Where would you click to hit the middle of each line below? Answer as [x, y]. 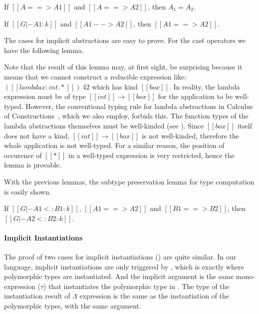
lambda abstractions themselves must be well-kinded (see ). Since [104, 125]
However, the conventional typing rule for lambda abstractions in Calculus [139, 106]
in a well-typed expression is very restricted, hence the [151, 155]
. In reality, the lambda [204, 86]
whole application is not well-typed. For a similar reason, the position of [114, 145]
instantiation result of [37, 296]
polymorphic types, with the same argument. [73, 306]
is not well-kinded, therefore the [190, 135]
